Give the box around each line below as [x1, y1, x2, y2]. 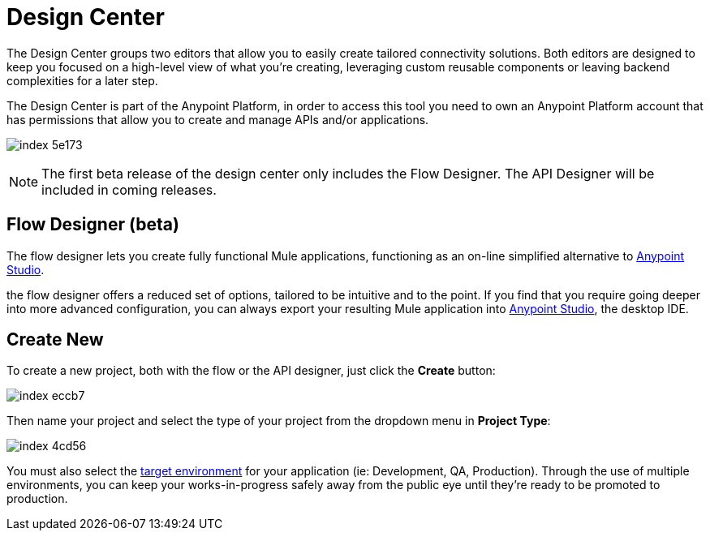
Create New [6, 329, 104, 350]
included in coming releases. [41, 181, 217, 198]
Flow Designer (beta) [6, 214, 179, 235]
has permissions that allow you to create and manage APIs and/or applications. [6, 112, 429, 127]
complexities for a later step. [6, 73, 158, 88]
